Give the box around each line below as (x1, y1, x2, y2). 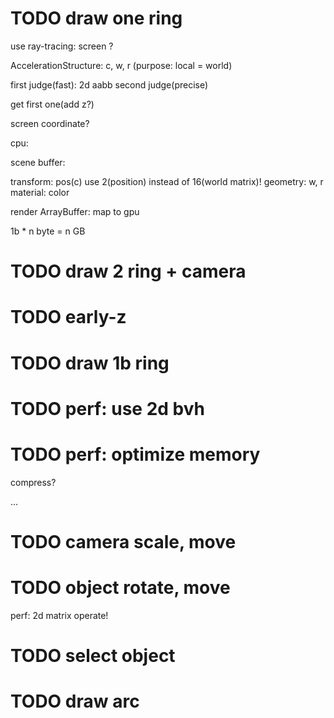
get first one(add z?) (10, 98, 95, 110)
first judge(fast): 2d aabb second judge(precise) (10, 78, 209, 91)
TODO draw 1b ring (10, 352, 170, 374)
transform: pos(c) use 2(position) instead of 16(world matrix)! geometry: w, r (10, 175, 324, 187)
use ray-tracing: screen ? (10, 40, 114, 52)
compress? (10, 476, 57, 488)
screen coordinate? (10, 117, 90, 129)
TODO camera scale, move (10, 530, 237, 553)
